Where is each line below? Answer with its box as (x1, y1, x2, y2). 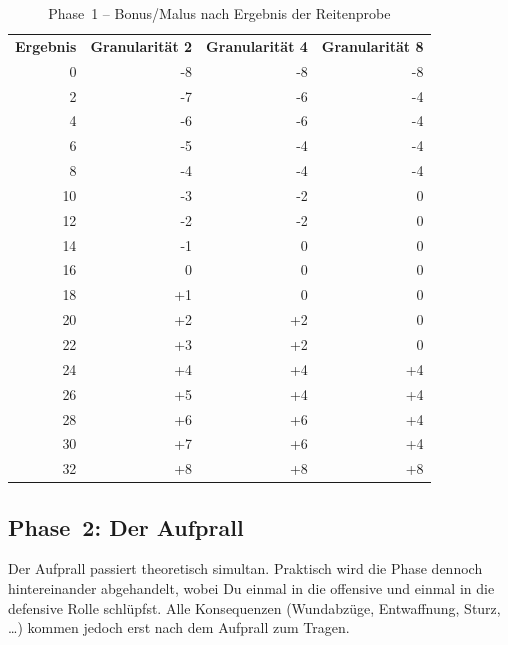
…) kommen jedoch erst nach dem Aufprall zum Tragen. (8, 617, 350, 638)
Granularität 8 (321, 35, 424, 56)
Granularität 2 (90, 35, 193, 56)
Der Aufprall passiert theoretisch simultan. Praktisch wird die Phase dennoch (8, 558, 483, 579)
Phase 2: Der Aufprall (8, 511, 244, 542)
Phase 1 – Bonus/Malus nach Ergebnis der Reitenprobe (48, 3, 391, 23)
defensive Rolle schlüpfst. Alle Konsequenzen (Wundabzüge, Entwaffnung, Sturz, (8, 597, 501, 618)
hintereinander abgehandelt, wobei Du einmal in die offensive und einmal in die (8, 578, 495, 599)
